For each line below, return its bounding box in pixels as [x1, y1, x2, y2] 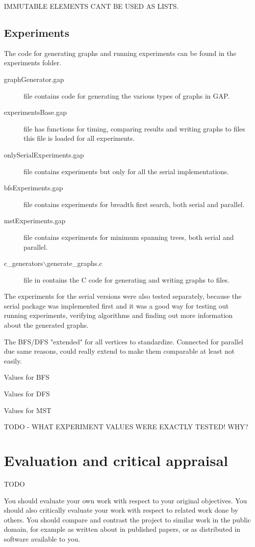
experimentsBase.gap [4, 107, 67, 117]
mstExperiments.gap [4, 215, 66, 226]
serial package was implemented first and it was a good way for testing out [4, 300, 229, 311]
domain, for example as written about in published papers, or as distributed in [4, 524, 241, 534]
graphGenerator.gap [4, 74, 64, 84]
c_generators [4, 258, 43, 268]
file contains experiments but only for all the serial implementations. [24, 166, 229, 176]
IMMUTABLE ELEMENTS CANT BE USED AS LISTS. [4, 1, 179, 11]
